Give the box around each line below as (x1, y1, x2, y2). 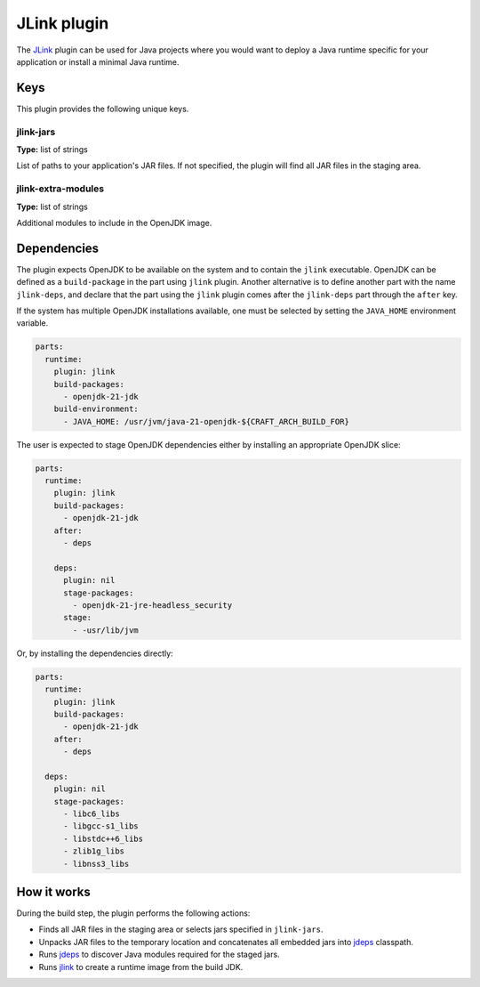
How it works (16, 884, 91, 899)
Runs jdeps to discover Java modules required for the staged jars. (38, 949, 280, 960)
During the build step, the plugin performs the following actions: (16, 908, 251, 918)
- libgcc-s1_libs (63, 821, 140, 831)
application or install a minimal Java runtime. (16, 56, 180, 67)
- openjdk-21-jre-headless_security (72, 600, 233, 610)
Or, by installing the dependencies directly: (16, 648, 173, 659)
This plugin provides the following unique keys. (16, 103, 189, 114)
